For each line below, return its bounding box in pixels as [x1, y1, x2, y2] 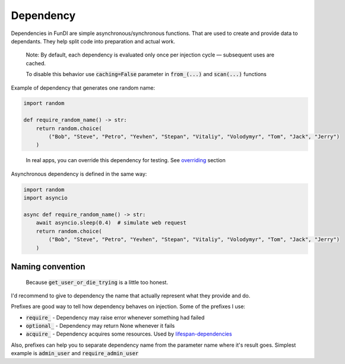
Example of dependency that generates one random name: [11, 84, 156, 91]
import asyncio [23, 195, 68, 201]
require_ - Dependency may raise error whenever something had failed [26, 314, 205, 321]
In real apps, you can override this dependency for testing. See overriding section [26, 157, 226, 164]
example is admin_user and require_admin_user [11, 350, 139, 357]
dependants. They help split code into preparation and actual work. [11, 37, 175, 45]
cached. [26, 59, 46, 67]
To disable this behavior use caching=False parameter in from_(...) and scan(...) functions [26, 71, 267, 78]
